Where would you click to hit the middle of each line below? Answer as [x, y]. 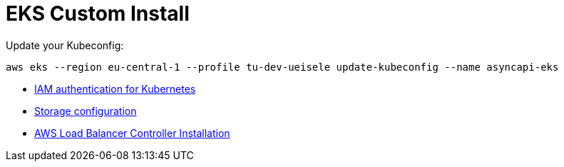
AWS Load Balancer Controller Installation [132, 133]
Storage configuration [86, 111]
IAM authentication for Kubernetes [115, 88]
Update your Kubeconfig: [65, 45]
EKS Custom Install [98, 14]
